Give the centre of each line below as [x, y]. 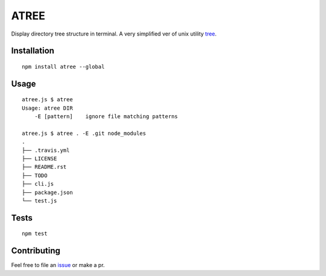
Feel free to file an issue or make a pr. [58, 265]
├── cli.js [38, 184]
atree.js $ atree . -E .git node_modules [84, 133]
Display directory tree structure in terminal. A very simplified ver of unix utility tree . [114, 34]
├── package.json [47, 192]
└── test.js [40, 201]
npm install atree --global [63, 67]
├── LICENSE [40, 159]
